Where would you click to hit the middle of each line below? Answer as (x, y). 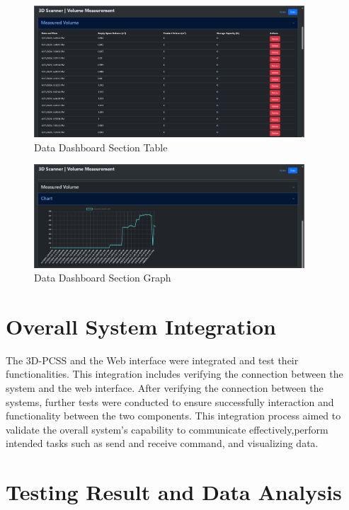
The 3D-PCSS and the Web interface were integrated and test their (152, 360)
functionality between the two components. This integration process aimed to (173, 416)
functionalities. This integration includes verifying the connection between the (174, 374)
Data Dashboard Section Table (101, 147)
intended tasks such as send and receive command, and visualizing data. (162, 443)
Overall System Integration (141, 326)
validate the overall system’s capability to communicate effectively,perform (167, 429)
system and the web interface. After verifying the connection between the (165, 388)
